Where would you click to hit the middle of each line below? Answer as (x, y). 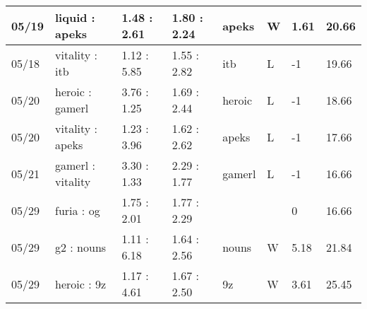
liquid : (75, 17)
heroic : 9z (81, 284)
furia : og (78, 210)
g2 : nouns (81, 247)
